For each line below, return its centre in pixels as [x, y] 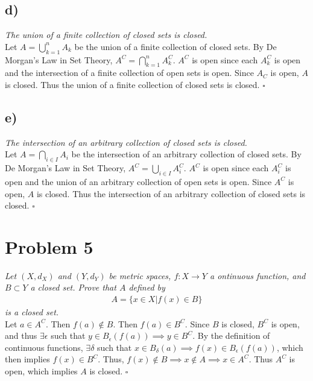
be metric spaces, [140, 275]
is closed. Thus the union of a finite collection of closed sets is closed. [132, 84]
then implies [27, 359]
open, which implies [41, 371]
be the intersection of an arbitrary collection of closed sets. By [186, 154]
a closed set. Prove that [73, 287]
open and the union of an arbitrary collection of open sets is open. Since [138, 181]
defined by [147, 287]
